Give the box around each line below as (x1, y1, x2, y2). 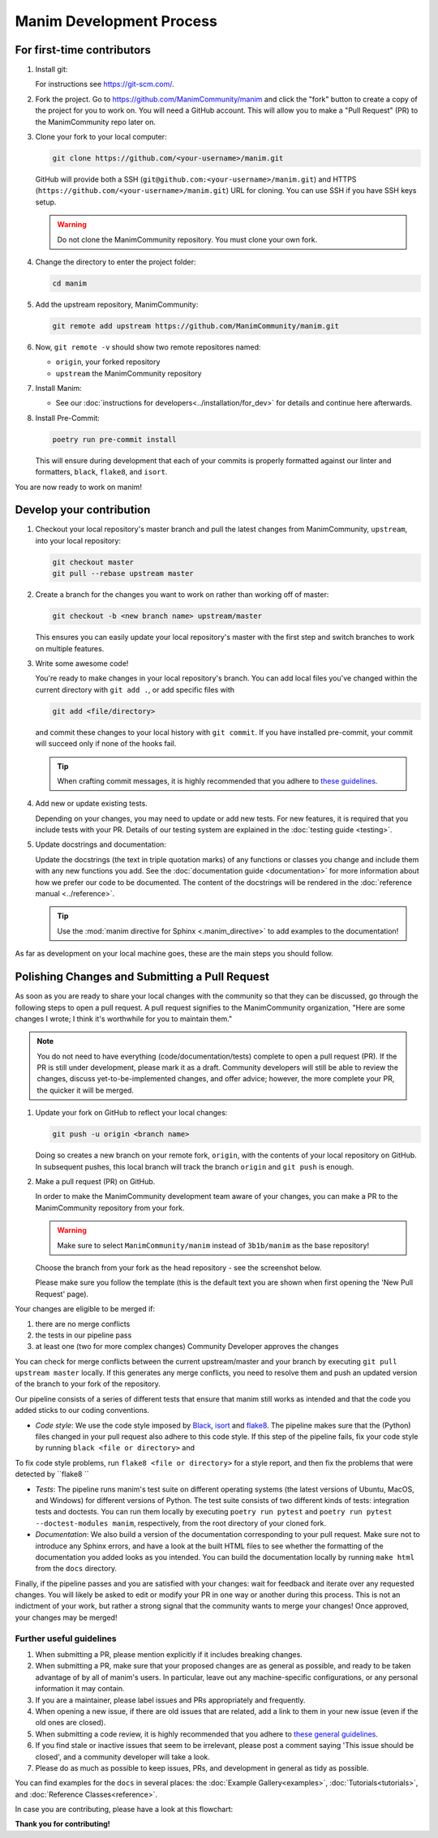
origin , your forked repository (55, 357, 161, 367)
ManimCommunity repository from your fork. (35, 1203, 185, 1213)
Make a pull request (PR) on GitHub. (35, 1176, 156, 1186)
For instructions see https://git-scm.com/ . (35, 79, 174, 89)
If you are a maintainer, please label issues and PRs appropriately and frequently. (35, 1695, 306, 1705)
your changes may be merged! (15, 1613, 118, 1622)
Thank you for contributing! (15, 1819, 110, 1829)
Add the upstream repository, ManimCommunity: (35, 299, 199, 309)
